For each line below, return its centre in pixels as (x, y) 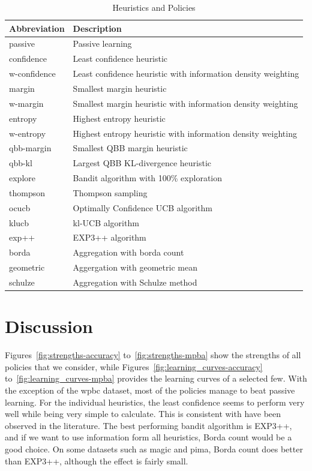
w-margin (26, 103)
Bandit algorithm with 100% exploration (148, 178)
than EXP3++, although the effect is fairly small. (97, 460)
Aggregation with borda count (128, 252)
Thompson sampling (110, 192)
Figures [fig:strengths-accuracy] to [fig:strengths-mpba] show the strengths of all (153, 355)
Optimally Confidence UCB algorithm (143, 207)
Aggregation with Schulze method (135, 282)
